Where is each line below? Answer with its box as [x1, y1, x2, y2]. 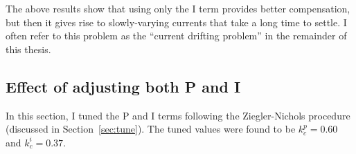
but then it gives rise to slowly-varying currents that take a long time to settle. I [6, 15, 347, 29]
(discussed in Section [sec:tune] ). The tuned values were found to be [6, 122, 296, 136]
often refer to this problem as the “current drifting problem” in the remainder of [6, 28, 347, 43]
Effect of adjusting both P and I [6, 75, 241, 97]
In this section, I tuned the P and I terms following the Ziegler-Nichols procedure [6, 108, 350, 122]
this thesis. [6, 41, 51, 56]
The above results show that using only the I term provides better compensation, [6, 1, 350, 15]
